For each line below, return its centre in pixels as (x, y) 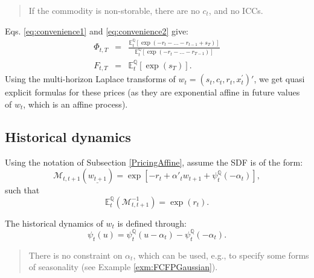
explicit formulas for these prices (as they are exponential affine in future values (152, 92)
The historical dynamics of (54, 223)
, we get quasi (279, 79)
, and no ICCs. (236, 10)
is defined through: (152, 223)
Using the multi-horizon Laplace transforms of (90, 79)
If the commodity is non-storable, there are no (114, 10)
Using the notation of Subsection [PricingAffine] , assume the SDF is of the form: (154, 162)
